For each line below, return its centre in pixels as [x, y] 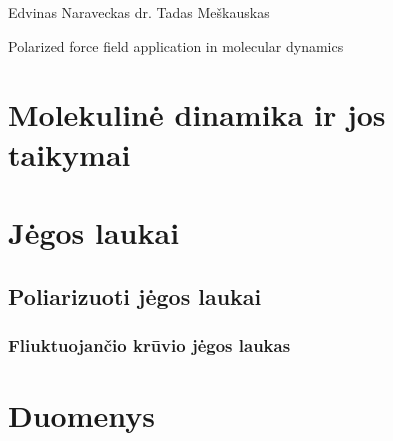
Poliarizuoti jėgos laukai [135, 295]
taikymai [69, 153]
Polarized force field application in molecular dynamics [176, 45]
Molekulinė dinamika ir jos [197, 114]
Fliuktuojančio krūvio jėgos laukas [149, 344]
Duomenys [81, 414]
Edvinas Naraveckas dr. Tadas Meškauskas [139, 12]
